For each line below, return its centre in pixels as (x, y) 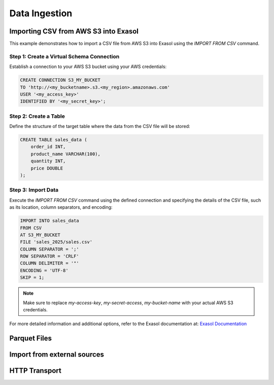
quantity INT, (48, 161)
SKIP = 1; (32, 278)
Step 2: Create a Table (37, 116)
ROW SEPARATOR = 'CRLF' (50, 256)
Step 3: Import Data (34, 190)
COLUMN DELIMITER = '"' (50, 263)
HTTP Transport (36, 371)
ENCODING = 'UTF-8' (44, 270)
